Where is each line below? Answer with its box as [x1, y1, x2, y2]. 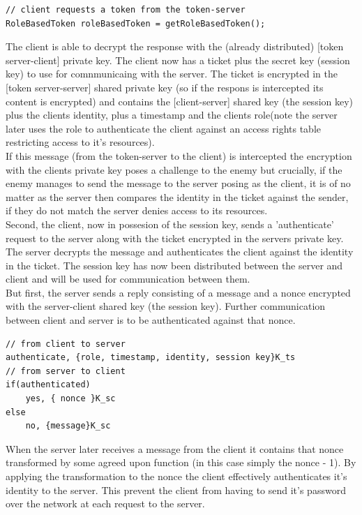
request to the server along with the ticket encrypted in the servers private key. [6, 230, 344, 245]
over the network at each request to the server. [6, 496, 205, 511]
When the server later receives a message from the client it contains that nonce [6, 441, 344, 456]
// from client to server [6, 338, 126, 349]
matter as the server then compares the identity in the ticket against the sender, [6, 189, 349, 204]
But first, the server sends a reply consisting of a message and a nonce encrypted [6, 285, 351, 299]
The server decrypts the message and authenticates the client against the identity [6, 244, 354, 259]
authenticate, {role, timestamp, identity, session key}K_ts [6, 352, 296, 363]
